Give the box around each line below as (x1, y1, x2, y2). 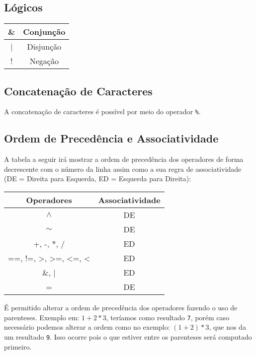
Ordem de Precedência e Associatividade (4, 131, 219, 146)
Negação (29, 55, 59, 67)
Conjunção (23, 26, 66, 38)
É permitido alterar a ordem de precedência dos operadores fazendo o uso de (4, 302, 238, 313)
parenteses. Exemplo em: (4, 312, 80, 322)
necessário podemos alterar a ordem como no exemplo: (4, 322, 170, 332)
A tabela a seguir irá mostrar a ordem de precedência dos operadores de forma (4, 154, 244, 164)
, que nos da (209, 322, 246, 332)
